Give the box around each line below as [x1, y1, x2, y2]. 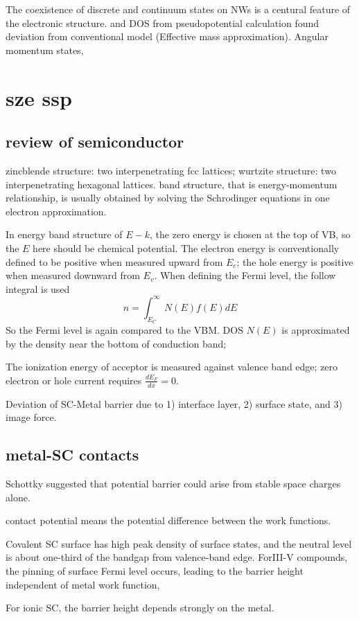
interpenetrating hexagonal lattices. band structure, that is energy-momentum [6, 177, 338, 191]
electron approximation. [6, 204, 107, 218]
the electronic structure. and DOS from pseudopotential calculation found [6, 15, 319, 30]
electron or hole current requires [6, 373, 142, 387]
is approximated [281, 323, 350, 337]
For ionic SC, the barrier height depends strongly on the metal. [6, 600, 274, 615]
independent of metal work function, [6, 577, 160, 591]
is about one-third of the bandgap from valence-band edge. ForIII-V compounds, [6, 550, 348, 564]
